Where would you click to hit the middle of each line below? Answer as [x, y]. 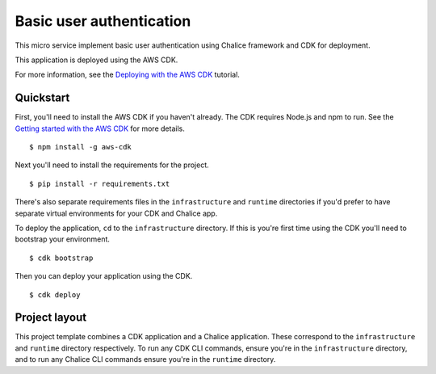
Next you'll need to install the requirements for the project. [112, 165]
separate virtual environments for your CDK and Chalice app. [116, 213]
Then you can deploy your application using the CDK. [104, 276]
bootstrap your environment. [63, 239]
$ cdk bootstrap [61, 258]
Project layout [51, 318]
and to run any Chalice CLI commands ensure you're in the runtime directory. [145, 359]
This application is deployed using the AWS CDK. [96, 60]
